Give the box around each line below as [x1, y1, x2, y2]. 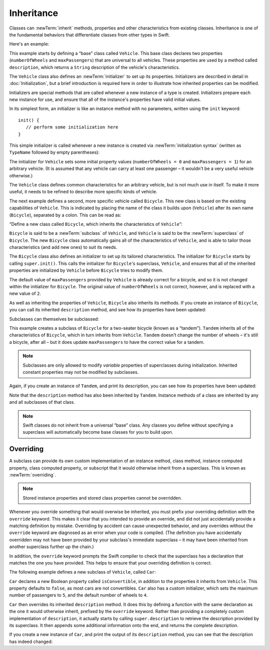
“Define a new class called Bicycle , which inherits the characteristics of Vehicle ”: [9, 221, 182, 227]
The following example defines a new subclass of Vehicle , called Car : [9, 569, 156, 575]
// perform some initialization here [25, 124, 118, 130]
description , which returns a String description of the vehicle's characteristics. [9, 64, 180, 70]
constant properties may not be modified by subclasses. [22, 369, 139, 375]
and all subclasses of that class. [9, 399, 75, 405]
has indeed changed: [9, 639, 53, 645]
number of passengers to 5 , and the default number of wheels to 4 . [9, 592, 148, 598]
